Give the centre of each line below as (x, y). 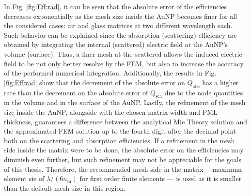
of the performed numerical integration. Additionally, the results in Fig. (110, 73)
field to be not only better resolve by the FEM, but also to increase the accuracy (124, 63)
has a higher (220, 82)
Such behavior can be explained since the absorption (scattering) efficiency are (120, 35)
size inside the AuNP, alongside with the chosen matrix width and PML (111, 112)
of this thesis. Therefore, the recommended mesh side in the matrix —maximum (123, 169)
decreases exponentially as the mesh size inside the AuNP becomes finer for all (121, 16)
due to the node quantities (204, 92)
